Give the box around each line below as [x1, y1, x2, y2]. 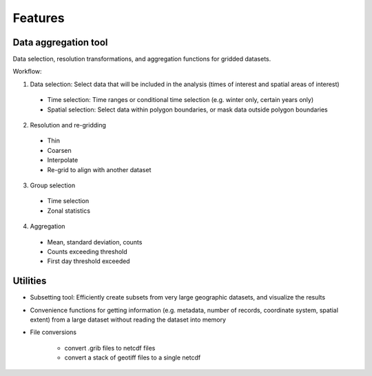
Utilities [12, 275, 47, 287]
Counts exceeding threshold [47, 247, 127, 255]
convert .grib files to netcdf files [64, 344, 156, 352]
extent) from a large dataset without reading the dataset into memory [30, 315, 227, 324]
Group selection [30, 181, 76, 189]
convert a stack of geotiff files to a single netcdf [64, 353, 201, 362]
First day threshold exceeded [47, 257, 130, 265]
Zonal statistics [47, 207, 91, 215]
